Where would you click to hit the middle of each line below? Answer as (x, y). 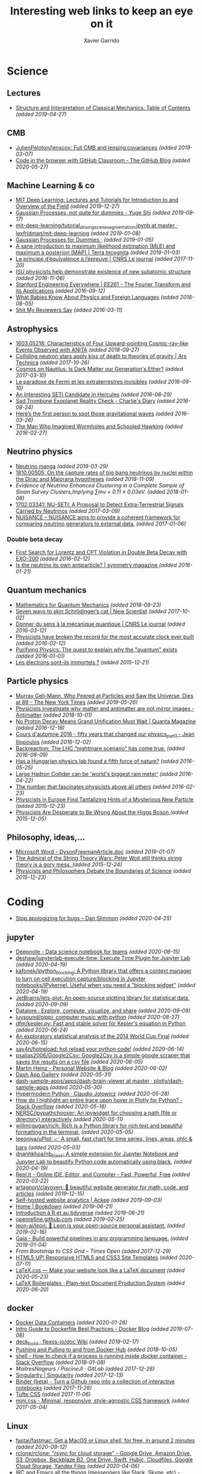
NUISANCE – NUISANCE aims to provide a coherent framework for (98, 517)
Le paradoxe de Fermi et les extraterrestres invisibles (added (91, 381)
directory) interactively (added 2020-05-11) (69, 1119)
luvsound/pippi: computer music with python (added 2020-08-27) (97, 1017)
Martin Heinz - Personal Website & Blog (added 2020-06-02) (91, 1068)
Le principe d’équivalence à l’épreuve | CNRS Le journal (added (94, 259)
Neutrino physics (40, 452)
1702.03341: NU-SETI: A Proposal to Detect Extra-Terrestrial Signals (99, 504)
